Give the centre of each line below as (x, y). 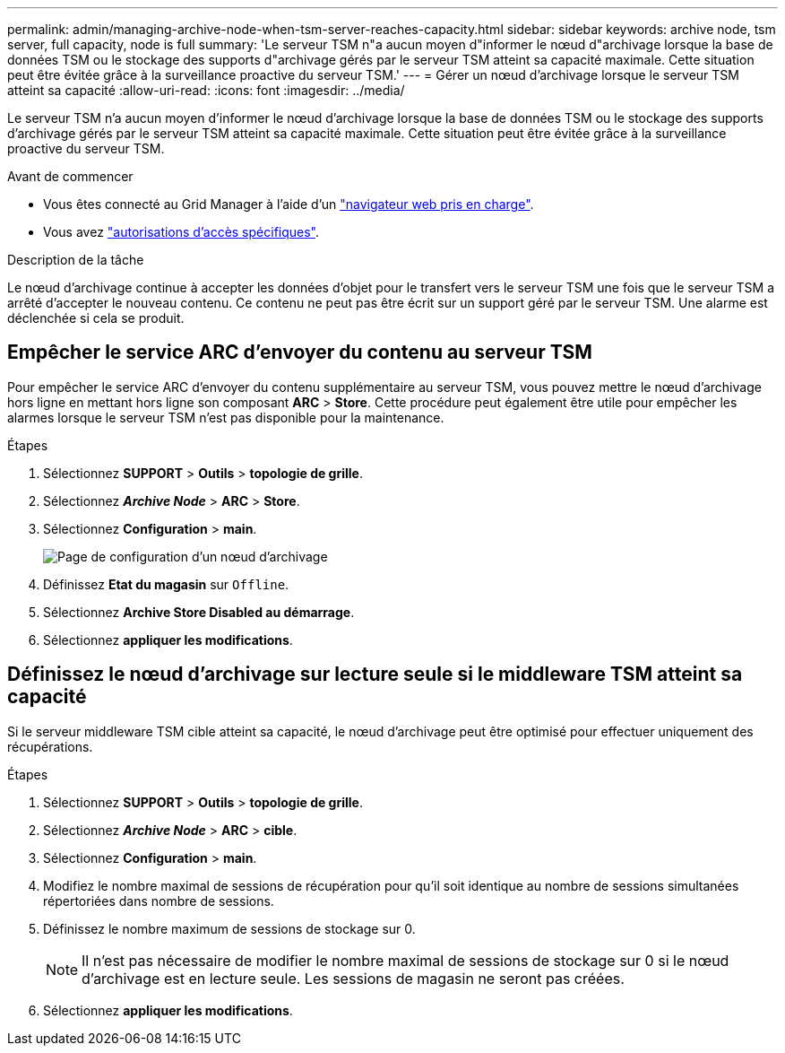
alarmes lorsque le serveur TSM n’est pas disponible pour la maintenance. (226, 417)
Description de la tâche (76, 260)
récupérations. (50, 746)
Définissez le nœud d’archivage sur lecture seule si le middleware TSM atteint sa (375, 674)
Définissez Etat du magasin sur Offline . (166, 584)
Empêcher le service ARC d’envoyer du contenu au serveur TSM (300, 352)
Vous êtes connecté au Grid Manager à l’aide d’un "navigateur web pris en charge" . (289, 204)
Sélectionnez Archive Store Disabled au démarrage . (199, 612)
